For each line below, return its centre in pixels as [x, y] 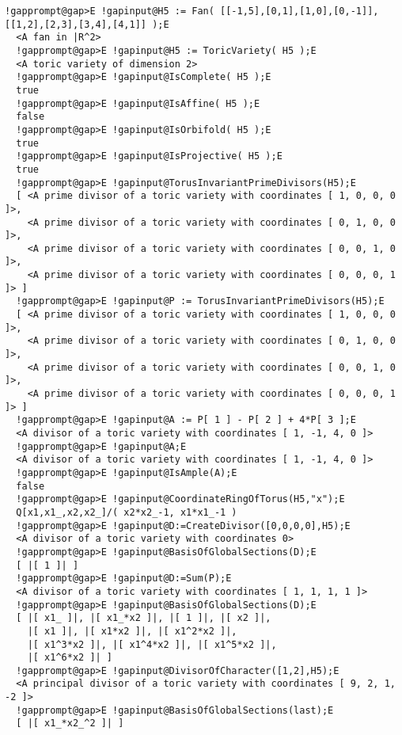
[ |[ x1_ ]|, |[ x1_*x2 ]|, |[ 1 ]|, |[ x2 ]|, [144, 618]
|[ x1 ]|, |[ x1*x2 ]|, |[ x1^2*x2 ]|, [132, 631]
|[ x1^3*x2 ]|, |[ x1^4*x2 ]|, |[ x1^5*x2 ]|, [152, 644]
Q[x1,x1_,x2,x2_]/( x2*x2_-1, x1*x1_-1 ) [127, 512]
